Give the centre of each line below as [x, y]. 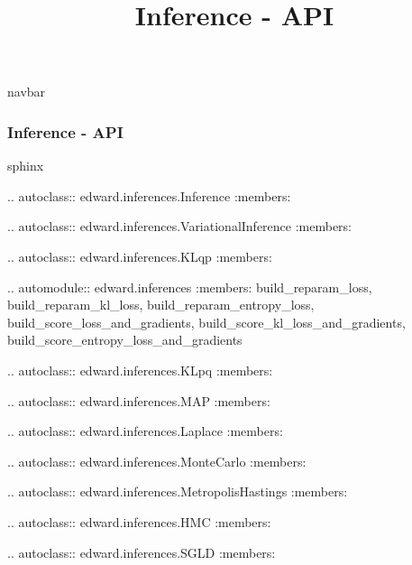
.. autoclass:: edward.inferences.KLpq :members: [140, 370]
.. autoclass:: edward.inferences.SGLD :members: [142, 552]
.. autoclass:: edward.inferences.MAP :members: [139, 400]
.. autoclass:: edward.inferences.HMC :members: [139, 521]
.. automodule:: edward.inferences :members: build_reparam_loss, [190, 287]
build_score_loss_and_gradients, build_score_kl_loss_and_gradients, [206, 322]
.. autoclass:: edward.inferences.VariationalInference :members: [180, 226]
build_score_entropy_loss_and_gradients [125, 340]
